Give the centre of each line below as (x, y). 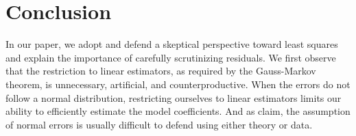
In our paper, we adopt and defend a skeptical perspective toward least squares (172, 44)
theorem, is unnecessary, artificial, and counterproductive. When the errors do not (178, 84)
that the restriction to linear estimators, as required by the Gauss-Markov (161, 71)
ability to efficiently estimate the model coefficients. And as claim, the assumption (178, 111)
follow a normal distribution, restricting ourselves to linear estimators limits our (174, 97)
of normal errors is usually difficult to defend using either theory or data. (159, 124)
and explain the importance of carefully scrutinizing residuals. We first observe (171, 57)
